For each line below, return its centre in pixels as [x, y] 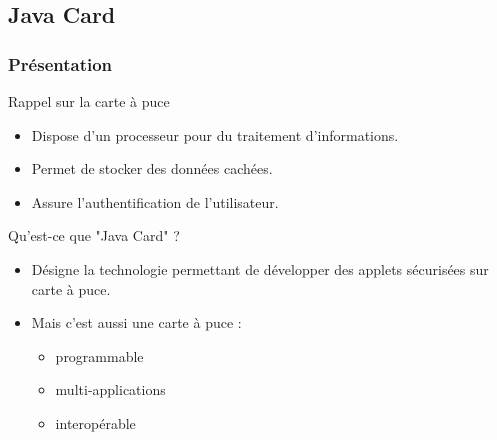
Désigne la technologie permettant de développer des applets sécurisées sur [260, 268]
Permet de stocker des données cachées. [152, 168]
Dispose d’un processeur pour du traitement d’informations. [215, 134]
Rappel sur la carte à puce [89, 101]
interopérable [95, 422]
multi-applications [110, 389]
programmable [99, 355]
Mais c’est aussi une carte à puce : [136, 322]
